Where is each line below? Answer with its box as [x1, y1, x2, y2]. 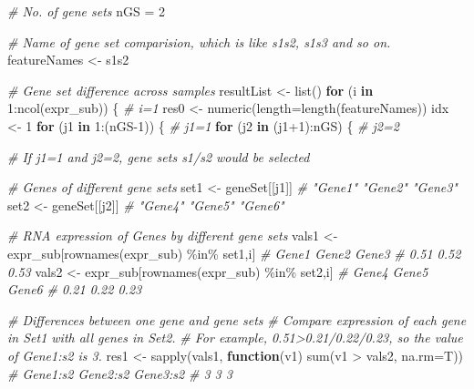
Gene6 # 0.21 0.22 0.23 [7, 280, 142, 299]
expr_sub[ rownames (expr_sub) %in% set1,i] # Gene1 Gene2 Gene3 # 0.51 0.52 [7, 243, 461, 262]
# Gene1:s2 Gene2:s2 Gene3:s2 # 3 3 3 [7, 363, 232, 383]
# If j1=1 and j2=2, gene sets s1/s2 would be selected [7, 147, 310, 166]
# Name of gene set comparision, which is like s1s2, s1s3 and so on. [7, 32, 391, 51]
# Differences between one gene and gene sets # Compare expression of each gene [7, 310, 467, 329]
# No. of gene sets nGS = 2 [7, 2, 166, 20]
